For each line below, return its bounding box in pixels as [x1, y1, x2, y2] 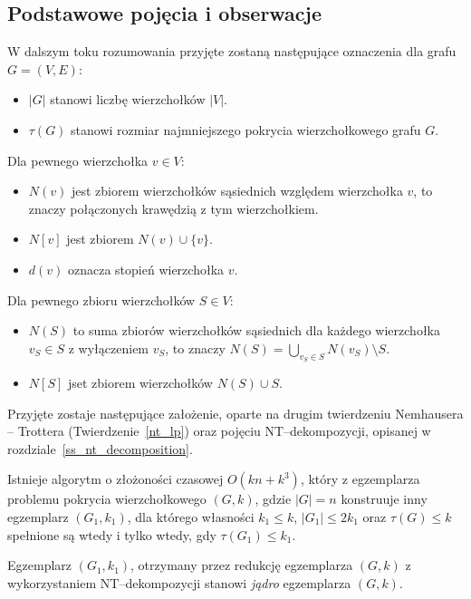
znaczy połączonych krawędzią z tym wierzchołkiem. [28, 198, 319, 217]
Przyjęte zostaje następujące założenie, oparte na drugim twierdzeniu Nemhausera [7, 403, 464, 422]
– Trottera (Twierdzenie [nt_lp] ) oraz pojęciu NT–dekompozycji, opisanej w [7, 421, 431, 440]
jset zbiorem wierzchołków [67, 372, 213, 391]
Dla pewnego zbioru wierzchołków [7, 290, 196, 309]
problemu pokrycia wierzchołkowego [7, 489, 207, 508]
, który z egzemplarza [300, 469, 420, 488]
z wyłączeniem [68, 338, 149, 357]
